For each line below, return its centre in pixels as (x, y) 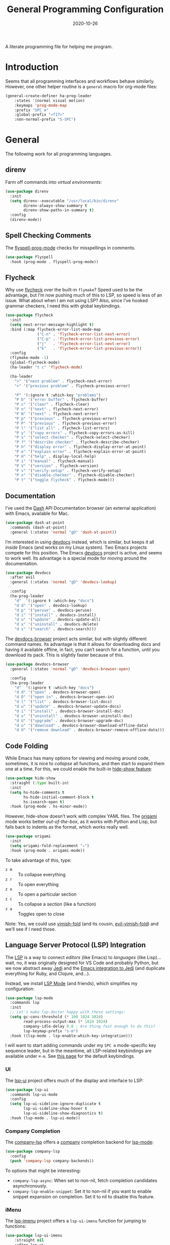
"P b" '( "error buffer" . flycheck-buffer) (61, 400)
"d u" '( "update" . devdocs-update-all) (58, 620)
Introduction (32, 67)
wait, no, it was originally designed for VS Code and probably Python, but (82, 963)
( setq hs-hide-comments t (37, 792)
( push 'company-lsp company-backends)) (52, 1161)
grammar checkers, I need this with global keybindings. (63, 306)
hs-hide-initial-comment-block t (59, 797)
